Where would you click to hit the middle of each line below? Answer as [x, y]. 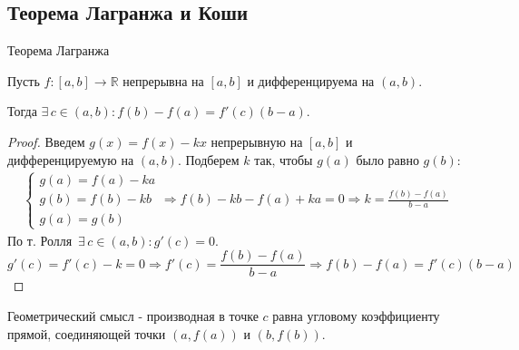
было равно [387, 159]
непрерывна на [163, 80]
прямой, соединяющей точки [87, 333]
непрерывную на [257, 141]
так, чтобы [284, 159]
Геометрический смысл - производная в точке [133, 316]
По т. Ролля [40, 240]
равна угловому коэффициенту [356, 316]
